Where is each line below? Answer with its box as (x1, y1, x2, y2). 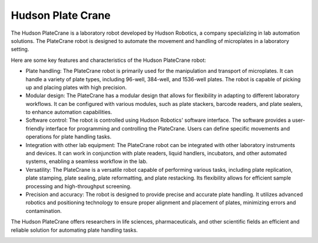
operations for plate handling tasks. (25, 133, 112, 141)
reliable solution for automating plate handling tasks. (11, 227, 138, 234)
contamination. (25, 207, 62, 214)
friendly (25, 125, 45, 132)
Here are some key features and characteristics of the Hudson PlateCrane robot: (11, 56, 206, 64)
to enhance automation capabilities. (25, 109, 112, 116)
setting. (11, 46, 29, 53)
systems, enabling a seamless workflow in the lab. (25, 158, 148, 165)
